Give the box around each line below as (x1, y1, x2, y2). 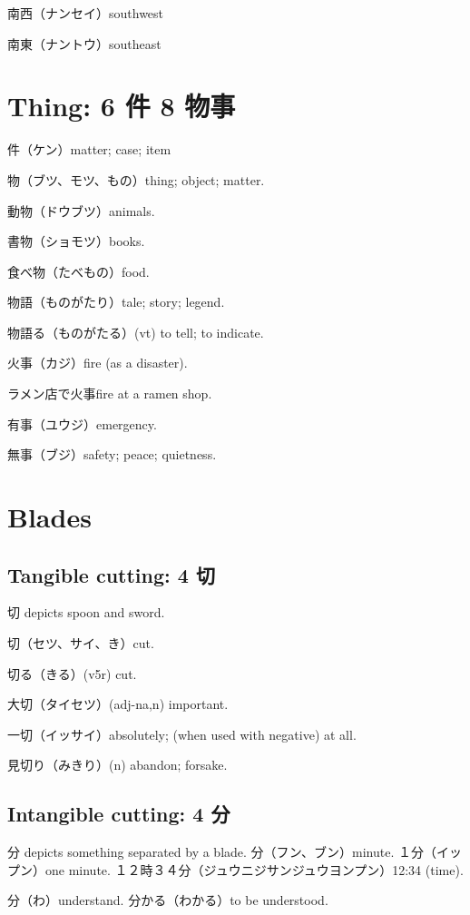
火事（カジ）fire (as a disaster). (7, 353, 188, 372)
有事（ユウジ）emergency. (7, 414, 157, 433)
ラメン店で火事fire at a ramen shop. (7, 384, 212, 403)
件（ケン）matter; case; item (7, 140, 171, 159)
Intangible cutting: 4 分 (7, 800, 230, 828)
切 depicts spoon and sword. (7, 603, 165, 622)
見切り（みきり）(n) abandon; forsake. (7, 755, 228, 774)
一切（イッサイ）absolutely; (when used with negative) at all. (7, 724, 357, 743)
